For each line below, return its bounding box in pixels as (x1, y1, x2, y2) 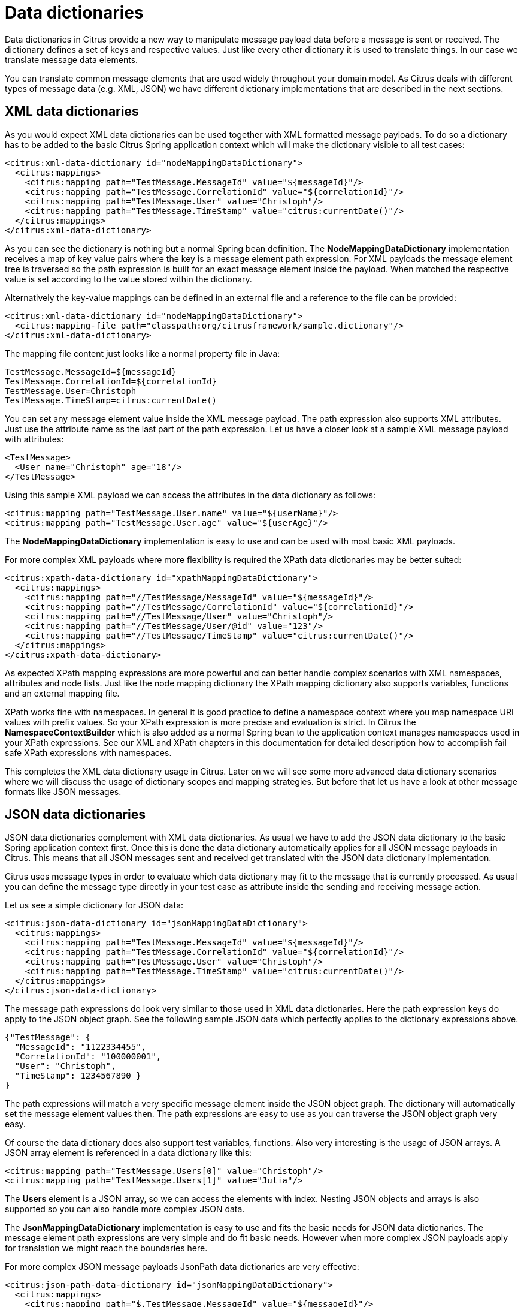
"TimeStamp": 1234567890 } (14, 1071, 141, 1081)
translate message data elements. (5, 54, 138, 65)
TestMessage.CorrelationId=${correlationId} (5, 376, 217, 386)
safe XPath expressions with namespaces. (5, 747, 172, 758)
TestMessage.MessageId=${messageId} (5, 366, 177, 377)
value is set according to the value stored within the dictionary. (5, 273, 252, 284)
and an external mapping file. (5, 688, 120, 698)
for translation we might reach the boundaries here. (5, 1243, 208, 1254)
